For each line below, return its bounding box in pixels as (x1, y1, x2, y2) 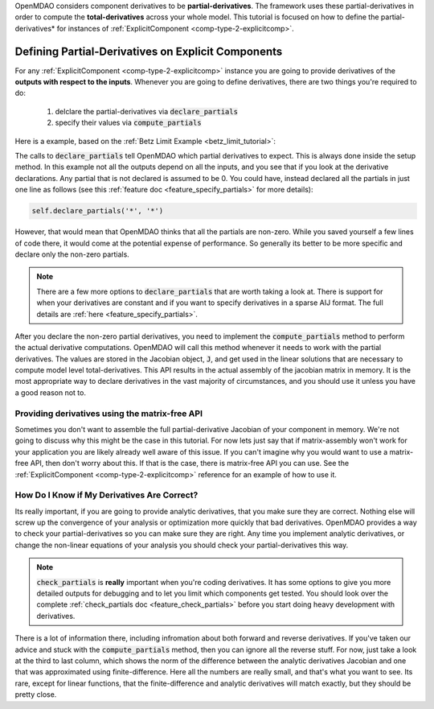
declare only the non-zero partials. (14, 249, 130, 259)
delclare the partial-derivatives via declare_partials (55, 106, 239, 116)
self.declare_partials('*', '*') (31, 206, 164, 216)
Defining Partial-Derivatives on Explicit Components (14, 44, 283, 58)
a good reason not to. (14, 387, 86, 398)
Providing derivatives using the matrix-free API (14, 407, 203, 418)
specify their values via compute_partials (55, 117, 202, 128)
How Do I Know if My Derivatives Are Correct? (14, 489, 199, 501)
